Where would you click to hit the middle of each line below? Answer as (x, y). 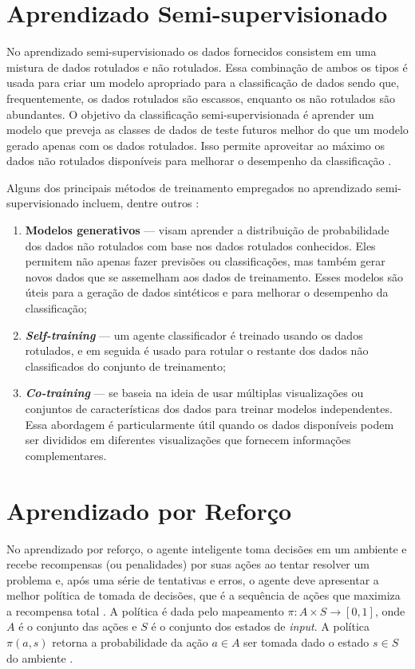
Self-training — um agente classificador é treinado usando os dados (194, 334)
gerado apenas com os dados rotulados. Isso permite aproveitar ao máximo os (196, 145)
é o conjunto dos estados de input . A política (260, 626)
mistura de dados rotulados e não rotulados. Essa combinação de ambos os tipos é (207, 67)
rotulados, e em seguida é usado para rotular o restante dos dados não (197, 350)
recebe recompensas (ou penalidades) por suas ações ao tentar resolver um (188, 564)
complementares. (66, 455)
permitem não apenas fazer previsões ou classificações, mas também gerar (205, 261)
